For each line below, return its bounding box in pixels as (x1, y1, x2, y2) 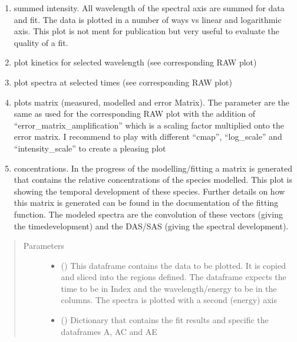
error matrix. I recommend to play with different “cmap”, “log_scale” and (14, 130, 282, 143)
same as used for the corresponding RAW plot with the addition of (14, 107, 256, 120)
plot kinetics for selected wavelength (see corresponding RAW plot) (14, 56, 257, 68)
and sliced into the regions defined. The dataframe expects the (61, 271, 286, 283)
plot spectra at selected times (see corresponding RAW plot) (14, 75, 232, 88)
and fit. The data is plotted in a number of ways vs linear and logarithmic (14, 13, 282, 25)
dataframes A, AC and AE (61, 325, 157, 337)
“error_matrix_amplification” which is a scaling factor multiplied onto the (14, 119, 284, 131)
